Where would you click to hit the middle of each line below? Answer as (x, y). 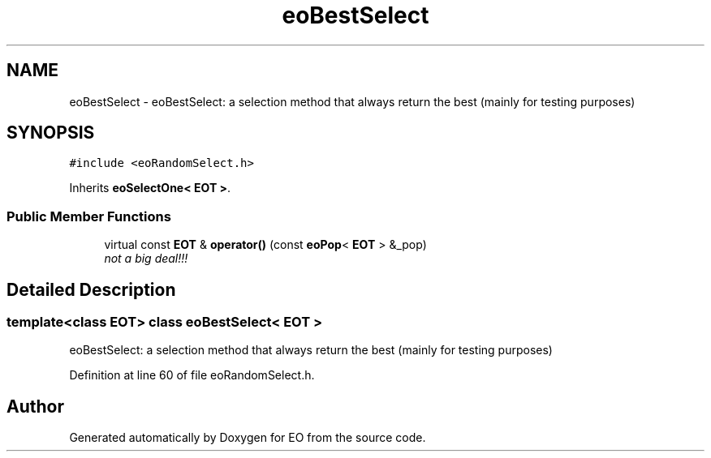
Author (35, 406)
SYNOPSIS (51, 133)
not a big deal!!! (146, 259)
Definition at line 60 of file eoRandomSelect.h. (192, 375)
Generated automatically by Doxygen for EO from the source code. (248, 438)
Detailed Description (91, 289)
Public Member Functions (89, 216)
